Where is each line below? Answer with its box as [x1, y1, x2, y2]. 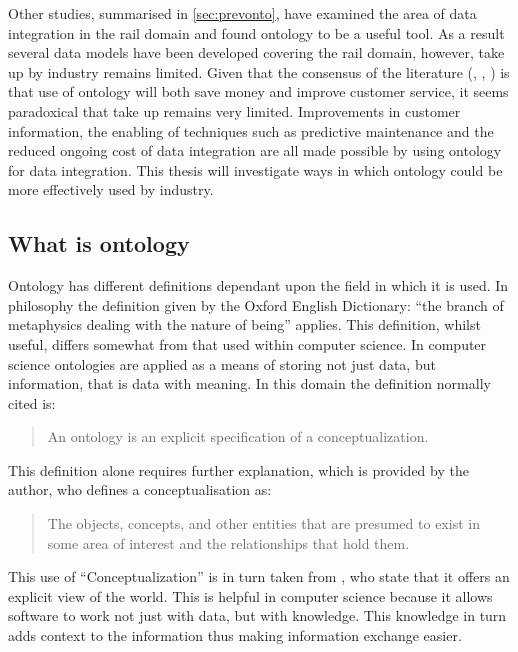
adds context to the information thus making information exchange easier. [8, 625, 462, 646]
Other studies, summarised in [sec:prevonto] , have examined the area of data [8, 3, 477, 23]
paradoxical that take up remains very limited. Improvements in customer [8, 100, 461, 121]
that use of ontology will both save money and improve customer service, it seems [8, 81, 509, 102]
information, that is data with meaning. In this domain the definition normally [8, 373, 491, 394]
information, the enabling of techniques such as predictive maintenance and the [8, 120, 494, 141]
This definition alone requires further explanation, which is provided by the [8, 459, 469, 480]
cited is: [8, 392, 56, 413]
